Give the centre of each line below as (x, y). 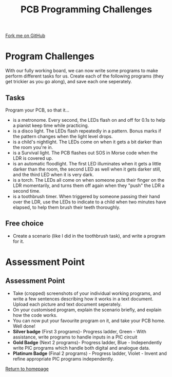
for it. (18, 241)
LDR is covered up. (33, 158)
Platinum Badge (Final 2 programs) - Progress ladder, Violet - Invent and (90, 353)
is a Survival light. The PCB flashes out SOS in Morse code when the (85, 153)
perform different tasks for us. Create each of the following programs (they (85, 76)
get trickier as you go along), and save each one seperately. (69, 82)
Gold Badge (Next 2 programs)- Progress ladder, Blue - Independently (87, 342)
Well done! (24, 326)
